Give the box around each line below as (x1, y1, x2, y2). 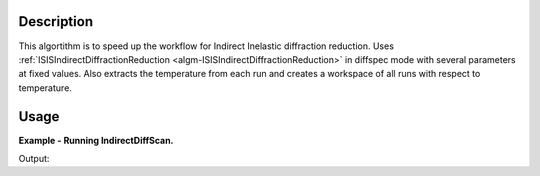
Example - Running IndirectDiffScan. (18, 134, 174, 146)
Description (18, 13, 94, 30)
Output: (18, 152, 50, 164)
